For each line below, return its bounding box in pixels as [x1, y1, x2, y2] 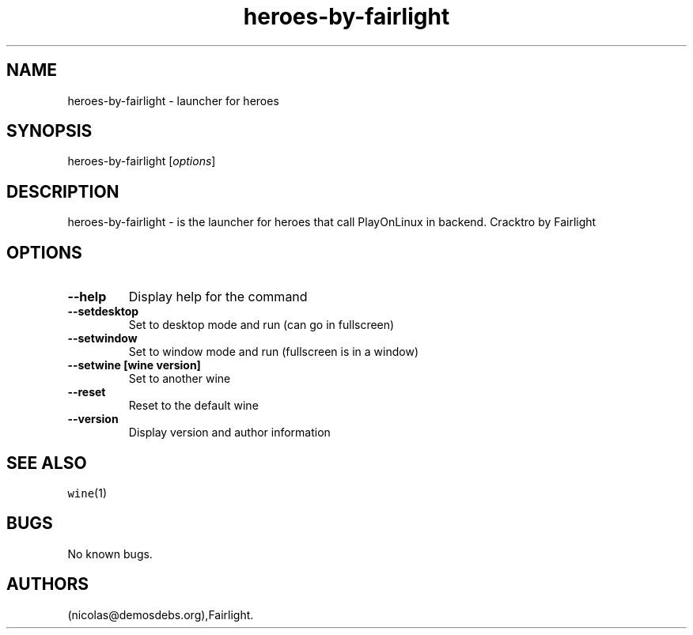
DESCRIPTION [6, 181, 119, 202]
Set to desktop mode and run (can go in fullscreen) [128, 318, 395, 332]
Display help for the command [128, 289, 308, 305]
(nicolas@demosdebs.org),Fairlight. [67, 607, 254, 622]
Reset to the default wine [128, 399, 259, 413]
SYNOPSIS [6, 121, 93, 142]
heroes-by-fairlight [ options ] [67, 154, 216, 168]
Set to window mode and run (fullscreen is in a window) [128, 345, 419, 359]
